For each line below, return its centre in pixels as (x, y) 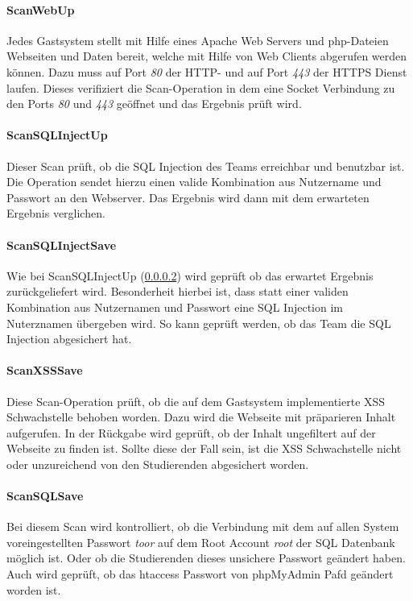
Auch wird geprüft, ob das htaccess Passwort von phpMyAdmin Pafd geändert (200, 574)
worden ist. (34, 589)
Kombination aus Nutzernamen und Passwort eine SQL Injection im (175, 307)
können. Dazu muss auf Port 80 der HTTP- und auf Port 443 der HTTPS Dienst (207, 71)
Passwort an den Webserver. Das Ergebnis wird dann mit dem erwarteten (188, 197)
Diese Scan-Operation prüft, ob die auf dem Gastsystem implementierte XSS (196, 401)
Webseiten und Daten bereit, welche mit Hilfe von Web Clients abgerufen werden (207, 56)
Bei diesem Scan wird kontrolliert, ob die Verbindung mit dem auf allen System (203, 526)
